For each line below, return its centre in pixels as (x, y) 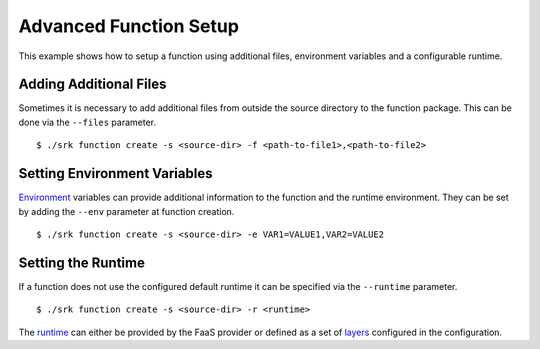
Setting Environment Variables (115, 173)
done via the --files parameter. (87, 122)
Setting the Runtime (81, 262)
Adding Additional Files (92, 84)
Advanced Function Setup (129, 26)
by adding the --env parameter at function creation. (126, 211)
